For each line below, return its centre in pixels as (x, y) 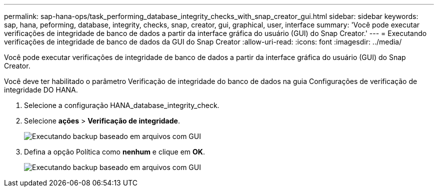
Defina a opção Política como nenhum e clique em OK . (114, 152)
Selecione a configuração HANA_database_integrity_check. (122, 105)
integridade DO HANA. (41, 90)
